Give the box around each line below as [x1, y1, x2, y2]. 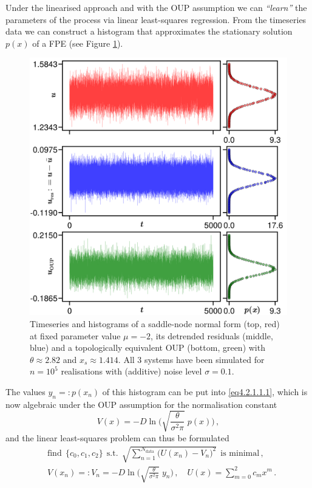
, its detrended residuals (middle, [151, 329, 273, 342]
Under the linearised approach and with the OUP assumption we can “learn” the [5, 1, 307, 13]
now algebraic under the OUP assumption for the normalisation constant [5, 398, 277, 410]
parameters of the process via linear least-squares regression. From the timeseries [5, 13, 307, 25]
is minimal [220, 449, 260, 458]
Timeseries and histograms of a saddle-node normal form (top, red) [30, 317, 280, 330]
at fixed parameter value [30, 329, 121, 342]
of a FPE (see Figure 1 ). [32, 36, 123, 49]
